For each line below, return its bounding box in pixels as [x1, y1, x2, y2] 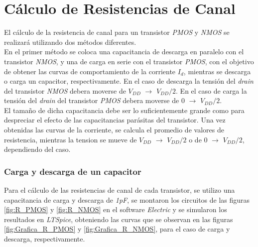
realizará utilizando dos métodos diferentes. [4, 36, 136, 47]
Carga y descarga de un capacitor [4, 165, 141, 177]
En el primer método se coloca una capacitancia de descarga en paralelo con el [4, 46, 244, 57]
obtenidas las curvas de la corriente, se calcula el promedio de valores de [4, 124, 224, 135]
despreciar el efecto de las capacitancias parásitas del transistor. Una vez [4, 115, 226, 125]
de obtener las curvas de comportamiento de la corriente [4, 66, 176, 76]
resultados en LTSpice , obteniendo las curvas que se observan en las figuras [4, 214, 233, 224]
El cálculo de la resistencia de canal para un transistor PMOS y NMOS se [4, 27, 230, 37]
